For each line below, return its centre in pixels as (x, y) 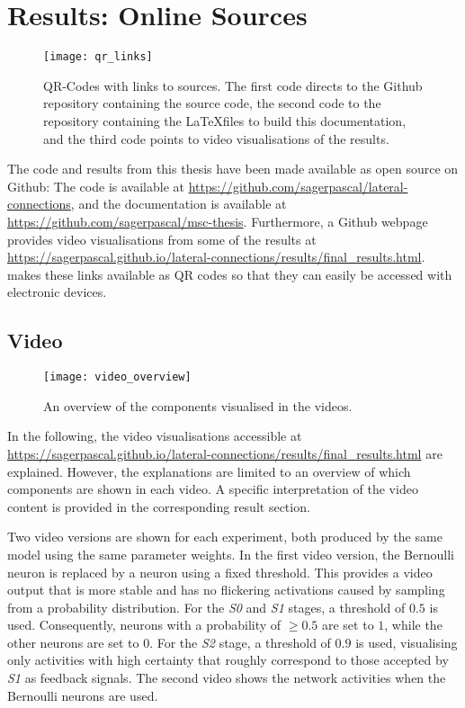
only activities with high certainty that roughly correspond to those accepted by (228, 660)
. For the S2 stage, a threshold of (240, 642)
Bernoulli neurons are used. (83, 695)
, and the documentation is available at (179, 204)
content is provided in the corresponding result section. (159, 506)
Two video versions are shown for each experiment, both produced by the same (225, 537)
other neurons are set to (73, 642)
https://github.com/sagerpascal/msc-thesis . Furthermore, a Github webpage (218, 221)
